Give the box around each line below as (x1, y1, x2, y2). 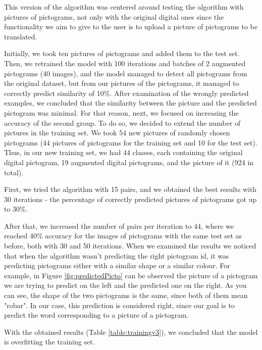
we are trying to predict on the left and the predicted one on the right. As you (4, 280, 247, 290)
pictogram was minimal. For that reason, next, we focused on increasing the (4, 107, 239, 118)
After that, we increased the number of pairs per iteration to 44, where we (4, 220, 234, 231)
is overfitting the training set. (4, 336, 95, 347)
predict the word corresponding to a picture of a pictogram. (4, 310, 189, 320)
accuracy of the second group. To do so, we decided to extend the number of (4, 117, 241, 128)
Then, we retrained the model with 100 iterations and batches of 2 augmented (4, 58, 246, 68)
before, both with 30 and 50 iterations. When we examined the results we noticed (4, 240, 256, 251)
